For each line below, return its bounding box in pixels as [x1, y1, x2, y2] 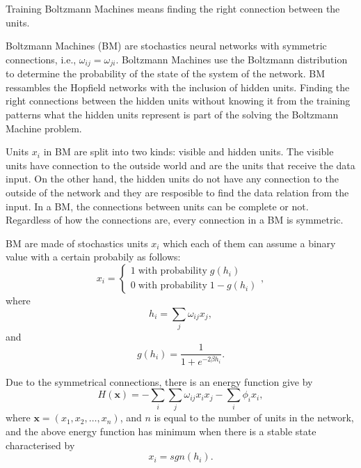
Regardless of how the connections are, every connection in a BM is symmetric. [6, 212, 344, 227]
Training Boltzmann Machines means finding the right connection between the [6, 1, 340, 15]
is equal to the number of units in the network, [154, 410, 354, 425]
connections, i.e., [6, 52, 77, 66]
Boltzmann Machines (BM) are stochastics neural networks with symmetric [6, 38, 327, 53]
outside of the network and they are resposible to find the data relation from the [6, 185, 349, 199]
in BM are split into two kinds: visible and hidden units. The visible [43, 144, 334, 159]
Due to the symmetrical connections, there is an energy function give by [6, 374, 313, 389]
